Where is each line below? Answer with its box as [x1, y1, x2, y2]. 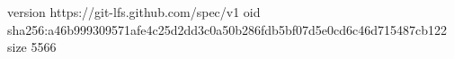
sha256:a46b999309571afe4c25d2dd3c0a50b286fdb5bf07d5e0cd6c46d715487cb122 [7, 20, 447, 38]
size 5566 [7, 38, 57, 56]
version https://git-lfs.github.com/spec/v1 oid [7, 3, 261, 21]
